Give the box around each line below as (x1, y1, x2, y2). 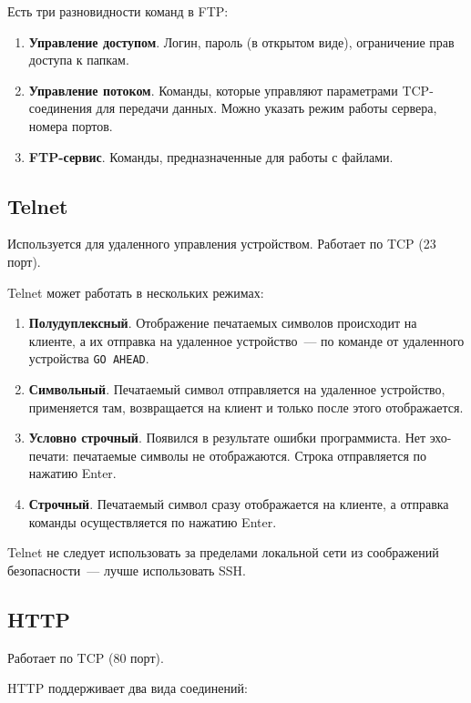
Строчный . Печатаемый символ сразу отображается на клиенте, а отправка (28, 494, 449, 513)
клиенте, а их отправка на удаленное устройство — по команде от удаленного (28, 331, 465, 350)
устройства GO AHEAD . (28, 349, 149, 368)
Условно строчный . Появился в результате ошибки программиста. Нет (28, 428, 426, 447)
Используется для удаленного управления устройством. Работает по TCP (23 (7, 234, 436, 253)
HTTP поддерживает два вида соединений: (7, 678, 248, 698)
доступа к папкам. (28, 50, 129, 69)
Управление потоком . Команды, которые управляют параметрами (28, 80, 398, 99)
